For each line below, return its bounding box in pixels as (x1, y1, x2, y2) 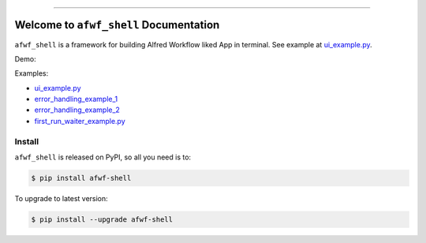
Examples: (14, 69, 49, 78)
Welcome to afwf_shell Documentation (14, 18, 220, 32)
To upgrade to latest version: (14, 193, 108, 203)
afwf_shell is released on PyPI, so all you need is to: (14, 152, 192, 162)
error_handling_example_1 (34, 95, 118, 104)
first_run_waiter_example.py (34, 116, 125, 125)
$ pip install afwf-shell (31, 174, 132, 182)
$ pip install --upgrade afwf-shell (31, 215, 174, 224)
